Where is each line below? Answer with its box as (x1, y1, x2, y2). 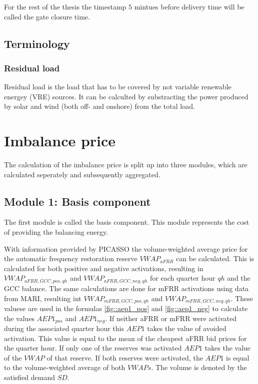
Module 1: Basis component (4, 193, 151, 209)
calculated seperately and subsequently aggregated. (4, 169, 160, 179)
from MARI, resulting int (4, 293, 81, 303)
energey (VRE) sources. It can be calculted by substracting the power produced (4, 91, 248, 101)
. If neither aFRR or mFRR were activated (105, 313, 237, 323)
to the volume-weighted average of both (4, 362, 125, 373)
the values (4, 313, 35, 323)
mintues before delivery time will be (134, 1, 244, 11)
